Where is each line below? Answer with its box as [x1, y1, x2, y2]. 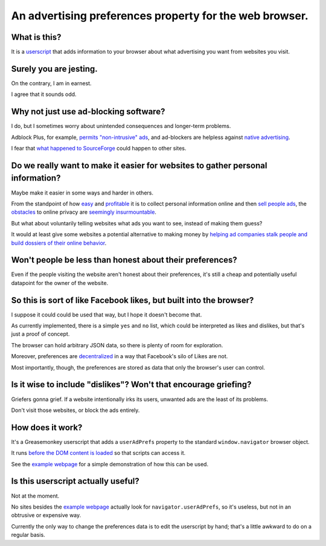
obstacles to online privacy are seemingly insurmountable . [11, 208, 157, 216]
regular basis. [11, 532, 45, 539]
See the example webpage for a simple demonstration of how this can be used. [11, 460, 208, 467]
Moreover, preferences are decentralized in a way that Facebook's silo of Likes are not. [11, 353, 228, 360]
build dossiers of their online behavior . [11, 239, 107, 246]
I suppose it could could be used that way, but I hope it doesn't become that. [11, 311, 202, 318]
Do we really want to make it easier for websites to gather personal [11, 160, 267, 170]
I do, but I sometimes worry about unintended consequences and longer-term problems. [11, 123, 231, 130]
